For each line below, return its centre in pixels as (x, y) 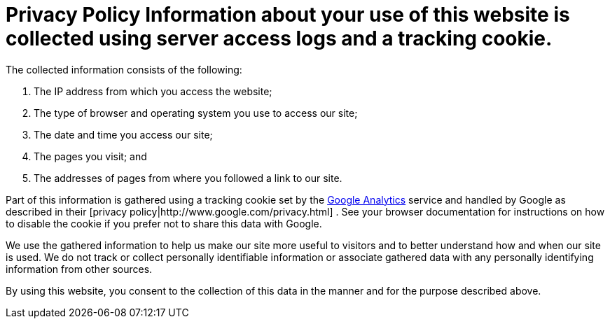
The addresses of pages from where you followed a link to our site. (188, 178)
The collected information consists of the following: (124, 69)
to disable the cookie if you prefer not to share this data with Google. (164, 223)
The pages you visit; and (90, 156)
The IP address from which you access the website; (153, 91)
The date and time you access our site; (123, 134)
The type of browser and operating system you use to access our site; (196, 113)
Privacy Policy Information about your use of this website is (288, 15)
